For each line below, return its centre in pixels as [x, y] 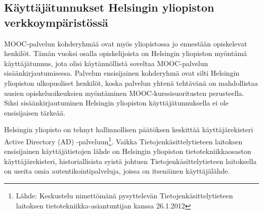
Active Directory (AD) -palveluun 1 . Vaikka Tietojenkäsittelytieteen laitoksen [123, 140]
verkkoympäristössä [56, 22]
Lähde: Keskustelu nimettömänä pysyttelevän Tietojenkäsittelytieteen [124, 195]
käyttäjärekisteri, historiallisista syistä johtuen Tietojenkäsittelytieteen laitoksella [130, 161]
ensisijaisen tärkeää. [35, 112]
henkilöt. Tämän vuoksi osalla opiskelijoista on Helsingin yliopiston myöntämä [126, 53]
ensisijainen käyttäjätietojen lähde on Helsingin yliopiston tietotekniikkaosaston [128, 151]
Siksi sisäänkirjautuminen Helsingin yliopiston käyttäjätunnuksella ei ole [116, 103]
